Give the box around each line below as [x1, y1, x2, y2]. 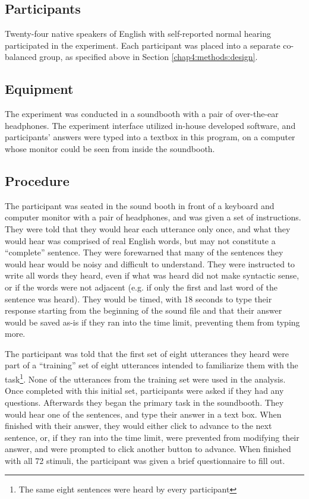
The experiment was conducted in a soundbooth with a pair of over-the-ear [5, 108, 279, 120]
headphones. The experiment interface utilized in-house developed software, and [5, 119, 296, 131]
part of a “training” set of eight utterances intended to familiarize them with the [5, 359, 298, 371]
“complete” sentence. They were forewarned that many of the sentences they [5, 246, 283, 258]
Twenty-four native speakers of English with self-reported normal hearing [5, 27, 271, 40]
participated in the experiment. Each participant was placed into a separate [5, 39, 280, 51]
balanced [5, 50, 37, 63]
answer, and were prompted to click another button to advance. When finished [5, 443, 291, 455]
